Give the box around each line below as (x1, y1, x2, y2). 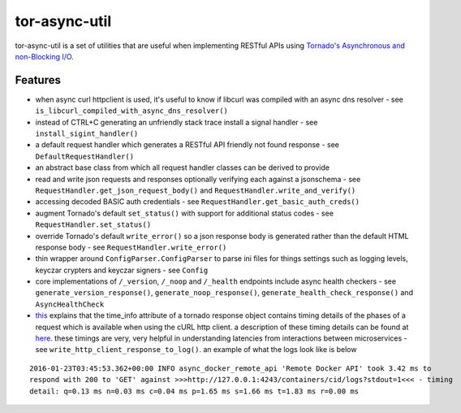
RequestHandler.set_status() (35, 220, 152, 229)
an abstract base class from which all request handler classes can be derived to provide (35, 163, 330, 172)
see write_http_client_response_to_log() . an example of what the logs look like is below (35, 345, 357, 354)
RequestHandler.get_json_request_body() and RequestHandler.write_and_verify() (35, 185, 356, 195)
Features (15, 73, 61, 87)
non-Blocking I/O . (15, 51, 75, 61)
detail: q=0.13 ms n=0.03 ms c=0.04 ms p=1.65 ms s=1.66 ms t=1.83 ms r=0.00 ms (29, 386, 360, 396)
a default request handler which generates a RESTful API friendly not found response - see (35, 140, 340, 150)
